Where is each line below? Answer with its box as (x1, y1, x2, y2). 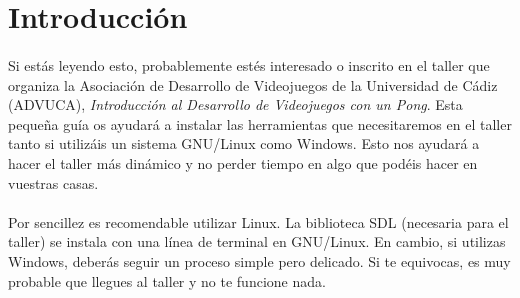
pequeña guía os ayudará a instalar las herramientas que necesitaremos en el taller (8, 113, 512, 134)
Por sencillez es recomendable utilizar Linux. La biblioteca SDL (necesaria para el (8, 211, 509, 232)
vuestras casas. (8, 172, 99, 193)
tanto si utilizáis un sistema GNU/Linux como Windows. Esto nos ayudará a (8, 133, 480, 154)
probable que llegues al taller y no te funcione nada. (8, 270, 326, 291)
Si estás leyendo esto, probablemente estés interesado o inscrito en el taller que (8, 54, 490, 75)
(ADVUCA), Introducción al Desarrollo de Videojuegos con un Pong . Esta (8, 94, 463, 115)
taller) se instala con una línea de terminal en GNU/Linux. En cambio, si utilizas (8, 231, 506, 252)
